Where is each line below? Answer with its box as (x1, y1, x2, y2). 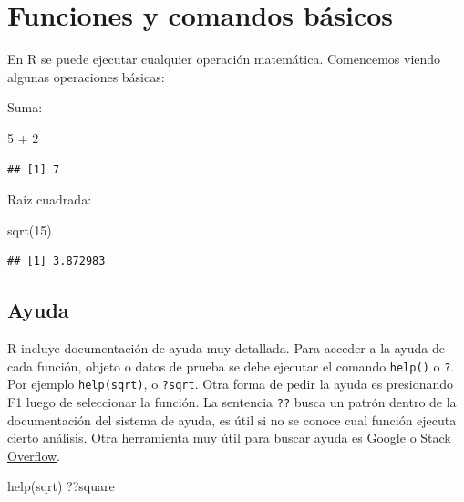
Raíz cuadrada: (7, 190, 92, 209)
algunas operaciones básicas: (7, 67, 165, 86)
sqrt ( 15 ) (7, 220, 52, 239)
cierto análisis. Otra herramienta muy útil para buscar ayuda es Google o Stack (7, 428, 451, 447)
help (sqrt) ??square (7, 476, 115, 496)
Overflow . (7, 445, 61, 465)
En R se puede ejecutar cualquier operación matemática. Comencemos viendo (7, 49, 441, 68)
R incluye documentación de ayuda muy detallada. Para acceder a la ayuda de (7, 339, 445, 358)
